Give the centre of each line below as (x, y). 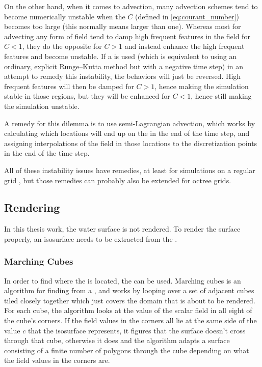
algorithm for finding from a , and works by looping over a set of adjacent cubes (129, 290)
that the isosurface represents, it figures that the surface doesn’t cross (137, 330)
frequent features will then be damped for (69, 86)
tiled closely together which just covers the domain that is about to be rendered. (130, 300)
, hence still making (221, 96)
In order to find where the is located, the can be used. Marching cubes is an (123, 280)
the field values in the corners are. (57, 360)
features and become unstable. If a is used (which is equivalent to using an (121, 56)
